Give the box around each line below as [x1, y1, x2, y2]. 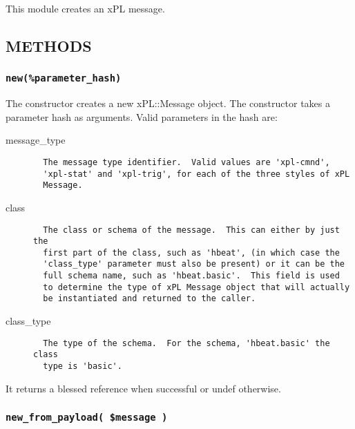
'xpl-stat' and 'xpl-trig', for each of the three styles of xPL [43, 169, 350, 179]
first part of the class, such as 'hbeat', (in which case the [43, 247, 340, 258]
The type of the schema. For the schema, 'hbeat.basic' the [43, 338, 330, 348]
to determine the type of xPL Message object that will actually [43, 282, 350, 292]
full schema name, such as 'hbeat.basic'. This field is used [43, 271, 340, 281]
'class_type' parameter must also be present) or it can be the [43, 259, 345, 269]
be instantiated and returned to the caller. [43, 294, 256, 304]
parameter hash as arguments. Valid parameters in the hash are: [6, 109, 278, 124]
